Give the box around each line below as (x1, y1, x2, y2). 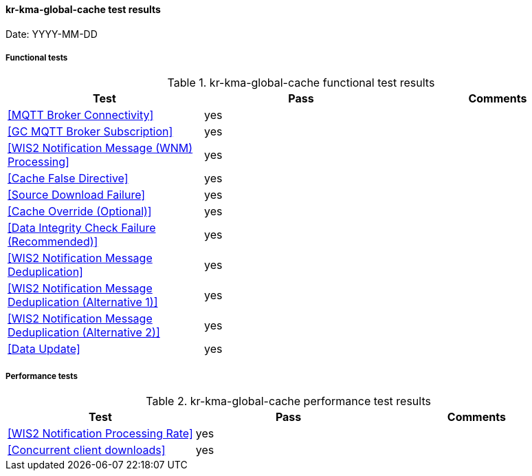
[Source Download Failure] (8, 188, 146, 202)
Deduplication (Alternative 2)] (8, 325, 160, 340)
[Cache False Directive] (8, 171, 129, 186)
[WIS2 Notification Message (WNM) (8, 141, 193, 155)
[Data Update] (8, 342, 80, 356)
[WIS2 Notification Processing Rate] (8, 426, 193, 441)
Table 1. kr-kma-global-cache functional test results (167, 76, 435, 90)
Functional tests (5, 53, 68, 63)
